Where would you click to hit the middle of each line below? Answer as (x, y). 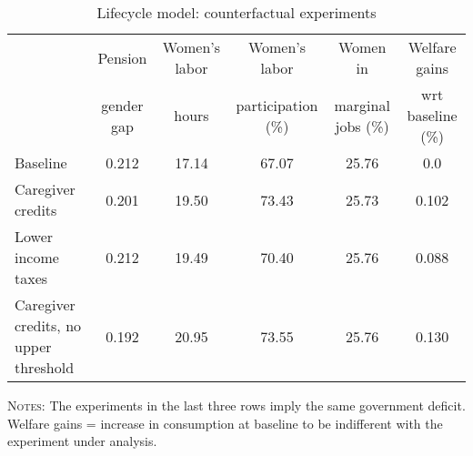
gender (122, 105)
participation (277, 105)
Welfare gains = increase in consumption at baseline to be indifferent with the (225, 423)
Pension (122, 57)
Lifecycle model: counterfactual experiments (236, 12)
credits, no (48, 325)
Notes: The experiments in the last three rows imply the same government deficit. (236, 405)
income (37, 257)
